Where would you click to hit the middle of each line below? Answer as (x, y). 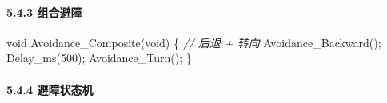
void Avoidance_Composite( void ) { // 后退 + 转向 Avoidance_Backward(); (194, 42)
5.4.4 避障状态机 (50, 89)
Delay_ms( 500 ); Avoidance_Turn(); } (99, 58)
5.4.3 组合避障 (44, 12)
